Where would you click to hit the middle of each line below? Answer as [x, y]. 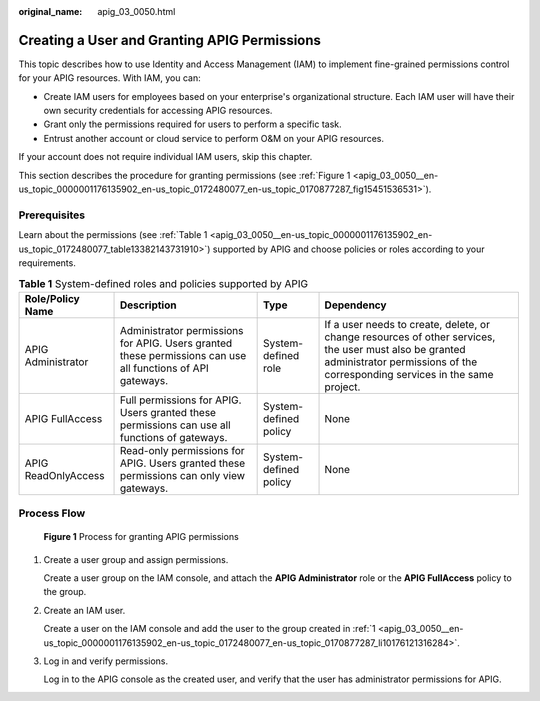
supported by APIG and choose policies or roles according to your [348, 249]
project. [342, 387]
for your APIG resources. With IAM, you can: [109, 78]
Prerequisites [51, 215]
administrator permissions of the [401, 362]
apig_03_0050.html [136, 11]
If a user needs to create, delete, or [407, 324]
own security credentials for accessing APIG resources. [158, 111]
